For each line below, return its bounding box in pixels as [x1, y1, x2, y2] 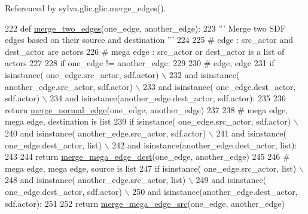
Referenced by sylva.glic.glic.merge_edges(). [5, 2, 166, 14]
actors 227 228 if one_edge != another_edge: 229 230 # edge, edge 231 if [5, 57, 275, 69]
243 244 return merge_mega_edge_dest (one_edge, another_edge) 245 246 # [5, 150, 290, 163]
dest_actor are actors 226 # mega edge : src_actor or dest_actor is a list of [5, 45, 285, 57]
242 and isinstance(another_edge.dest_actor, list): [112, 138, 297, 151]
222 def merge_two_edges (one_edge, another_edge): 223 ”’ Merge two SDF [5, 21, 286, 34]
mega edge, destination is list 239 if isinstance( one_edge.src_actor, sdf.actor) [5, 115, 291, 128]
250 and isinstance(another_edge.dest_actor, [132, 185, 298, 197]
